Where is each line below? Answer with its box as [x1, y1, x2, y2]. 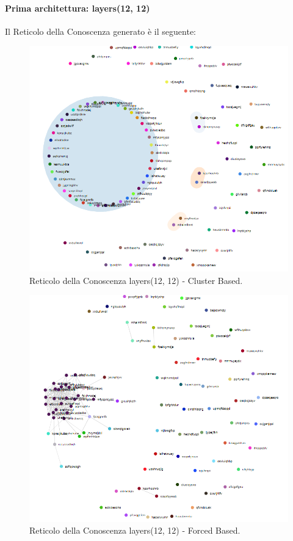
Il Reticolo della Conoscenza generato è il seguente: [5, 24, 196, 37]
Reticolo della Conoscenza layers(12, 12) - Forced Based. [29, 524, 241, 537]
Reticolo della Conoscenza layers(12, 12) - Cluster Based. [29, 274, 243, 286]
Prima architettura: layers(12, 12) [5, 1, 150, 14]
